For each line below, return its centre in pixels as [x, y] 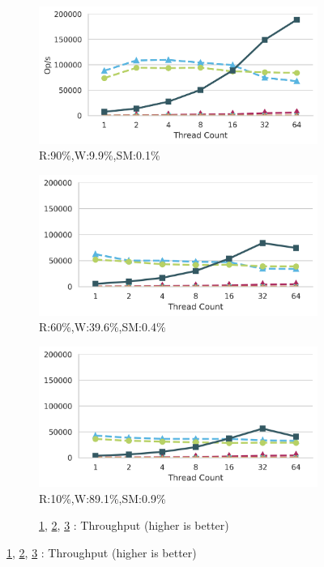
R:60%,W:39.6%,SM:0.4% [102, 327]
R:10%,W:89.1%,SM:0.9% [102, 498]
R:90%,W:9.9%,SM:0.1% [100, 155]
